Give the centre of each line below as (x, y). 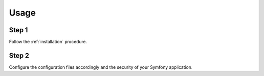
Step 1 (19, 30)
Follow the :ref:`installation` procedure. (48, 42)
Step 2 (19, 55)
